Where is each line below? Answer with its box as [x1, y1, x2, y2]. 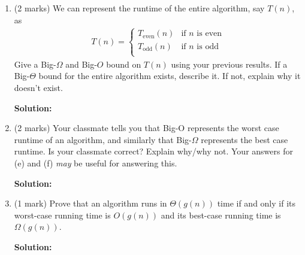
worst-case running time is [14, 208, 111, 221]
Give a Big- [14, 57, 56, 70]
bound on [106, 57, 141, 70]
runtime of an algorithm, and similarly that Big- [14, 133, 192, 145]
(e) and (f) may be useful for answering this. [14, 156, 177, 169]
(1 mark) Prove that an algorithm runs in [14, 197, 167, 210]
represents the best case [201, 133, 288, 145]
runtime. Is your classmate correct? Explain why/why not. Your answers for [14, 145, 293, 157]
